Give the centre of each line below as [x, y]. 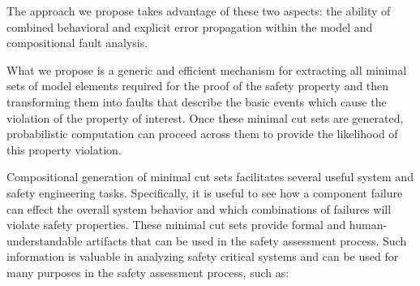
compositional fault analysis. [77, 43]
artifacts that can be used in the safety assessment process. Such [246, 240]
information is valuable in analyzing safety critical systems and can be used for [203, 256]
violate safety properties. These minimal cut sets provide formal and [176, 225]
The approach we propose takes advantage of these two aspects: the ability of [199, 11]
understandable [45, 240]
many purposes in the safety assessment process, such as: [148, 272]
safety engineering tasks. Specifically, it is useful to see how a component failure [205, 192]
